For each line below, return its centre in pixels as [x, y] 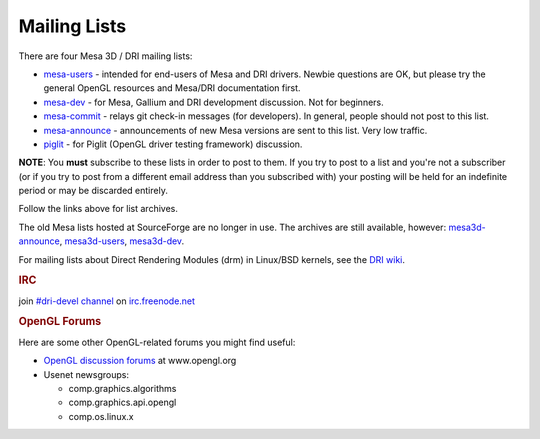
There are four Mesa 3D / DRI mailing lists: [105, 56]
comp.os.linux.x [101, 416]
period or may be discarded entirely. [93, 191]
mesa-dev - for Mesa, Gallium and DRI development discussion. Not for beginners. [213, 102]
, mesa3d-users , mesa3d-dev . [122, 241]
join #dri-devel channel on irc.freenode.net [106, 301]
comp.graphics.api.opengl [122, 402]
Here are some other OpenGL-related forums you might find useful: [157, 342]
